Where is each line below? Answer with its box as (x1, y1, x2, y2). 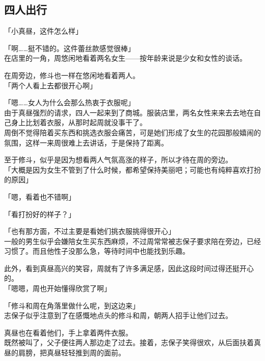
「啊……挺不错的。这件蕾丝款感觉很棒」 (4, 42, 135, 53)
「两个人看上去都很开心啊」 (4, 80, 97, 90)
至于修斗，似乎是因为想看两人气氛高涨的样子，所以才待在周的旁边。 (4, 154, 232, 165)
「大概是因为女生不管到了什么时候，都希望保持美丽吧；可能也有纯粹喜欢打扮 (4, 164, 261, 175)
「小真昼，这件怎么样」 (4, 26, 83, 36)
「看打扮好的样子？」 (4, 208, 75, 219)
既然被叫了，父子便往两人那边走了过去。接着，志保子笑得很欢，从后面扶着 (4, 337, 254, 348)
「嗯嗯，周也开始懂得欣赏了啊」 (4, 283, 111, 294)
